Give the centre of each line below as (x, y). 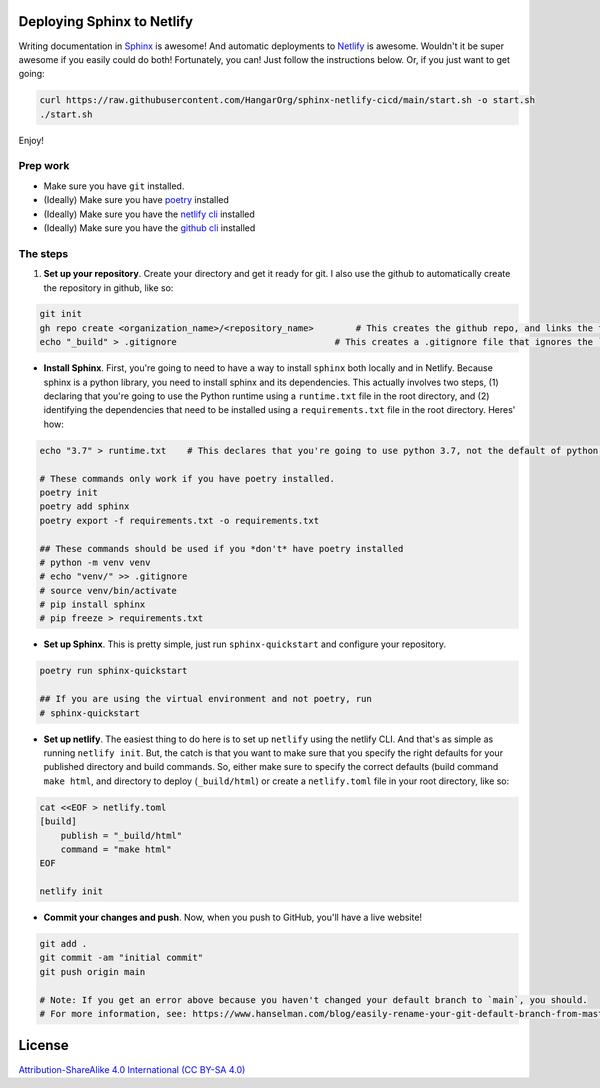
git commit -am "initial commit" (121, 958)
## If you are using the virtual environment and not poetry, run (205, 699)
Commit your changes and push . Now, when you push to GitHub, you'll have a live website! (233, 917)
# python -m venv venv (95, 562)
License (43, 1045)
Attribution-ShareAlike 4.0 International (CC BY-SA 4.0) (132, 1069)
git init (61, 314)
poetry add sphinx (84, 506)
